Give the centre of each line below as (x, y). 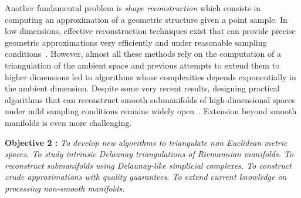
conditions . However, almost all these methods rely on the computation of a (143, 54)
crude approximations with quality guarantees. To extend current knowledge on (146, 177)
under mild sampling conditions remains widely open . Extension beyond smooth (151, 111)
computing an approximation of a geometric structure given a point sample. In (146, 19)
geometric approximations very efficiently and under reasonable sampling (136, 42)
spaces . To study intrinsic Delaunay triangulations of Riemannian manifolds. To (149, 154)
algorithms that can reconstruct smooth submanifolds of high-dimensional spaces (150, 99)
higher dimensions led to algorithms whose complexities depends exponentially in (150, 76)
